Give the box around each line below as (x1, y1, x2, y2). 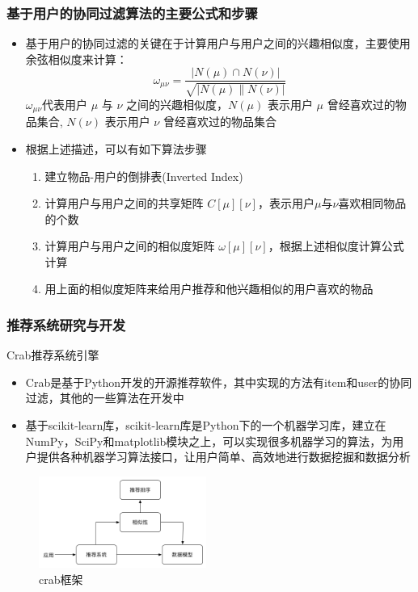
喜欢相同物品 (338, 195, 407, 212)
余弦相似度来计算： (25, 50, 128, 67)
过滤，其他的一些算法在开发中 (25, 389, 184, 406)
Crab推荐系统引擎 (6, 346, 99, 363)
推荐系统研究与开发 (6, 314, 126, 334)
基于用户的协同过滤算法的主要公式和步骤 (6, 2, 258, 23)
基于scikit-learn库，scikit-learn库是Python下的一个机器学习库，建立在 (25, 417, 386, 434)
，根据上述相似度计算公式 (268, 237, 404, 254)
